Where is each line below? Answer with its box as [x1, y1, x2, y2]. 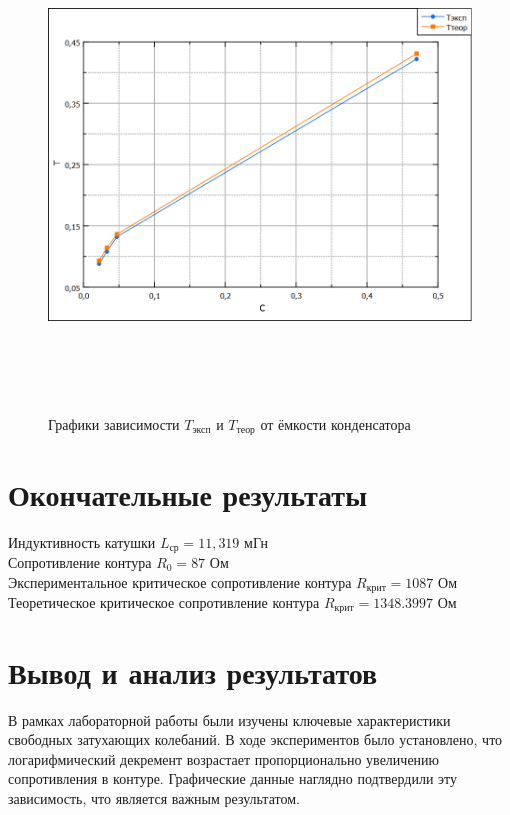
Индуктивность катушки [8, 531, 156, 552]
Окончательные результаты [8, 473, 367, 514]
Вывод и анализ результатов [8, 651, 378, 692]
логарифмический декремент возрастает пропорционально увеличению [8, 748, 440, 769]
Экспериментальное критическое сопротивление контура [8, 571, 352, 592]
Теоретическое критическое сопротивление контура [8, 592, 320, 612]
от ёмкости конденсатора [260, 413, 411, 434]
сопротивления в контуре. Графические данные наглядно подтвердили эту [8, 768, 458, 789]
